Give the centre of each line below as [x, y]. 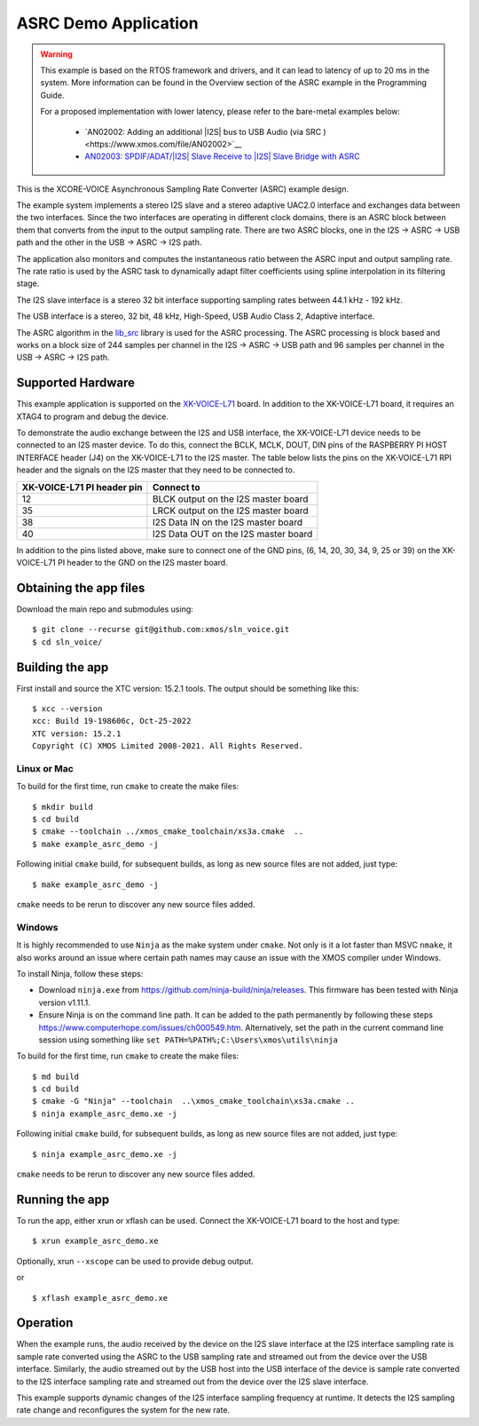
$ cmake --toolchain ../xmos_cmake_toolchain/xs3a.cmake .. [168, 832]
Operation [45, 1323]
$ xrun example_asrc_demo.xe [95, 1241]
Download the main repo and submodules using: [105, 609]
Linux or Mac [45, 768]
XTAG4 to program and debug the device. [92, 416]
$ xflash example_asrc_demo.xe [100, 1298]
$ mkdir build [63, 807]
